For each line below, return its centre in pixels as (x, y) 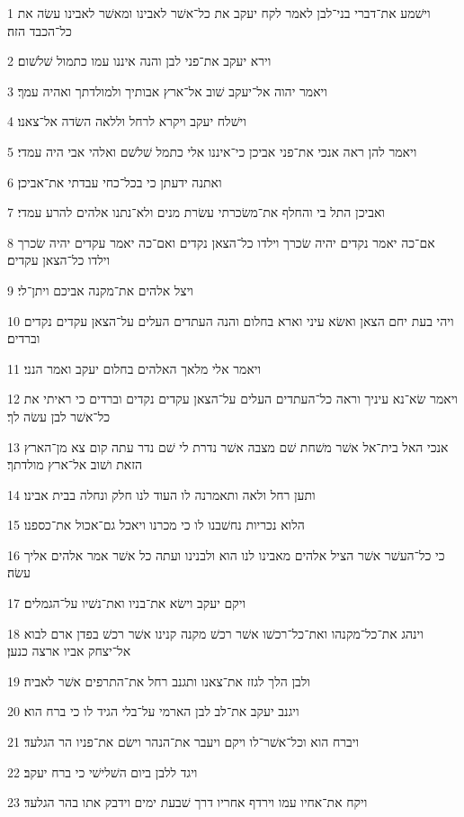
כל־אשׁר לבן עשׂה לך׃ (59, 416)
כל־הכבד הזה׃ (40, 30)
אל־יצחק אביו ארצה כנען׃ (69, 651)
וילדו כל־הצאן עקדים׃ (59, 260)
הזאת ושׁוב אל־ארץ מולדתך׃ (75, 464)
